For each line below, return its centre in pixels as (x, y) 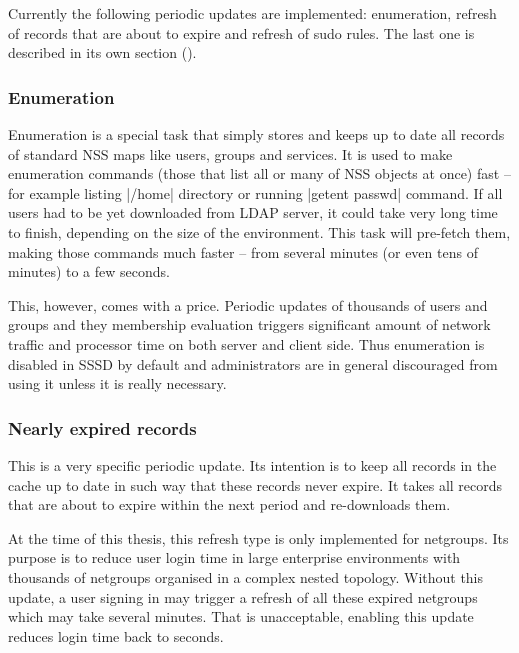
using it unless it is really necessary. (117, 383)
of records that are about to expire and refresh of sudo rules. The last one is (241, 32)
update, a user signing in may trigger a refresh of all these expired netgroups (243, 596)
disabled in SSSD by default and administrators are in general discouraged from (253, 363)
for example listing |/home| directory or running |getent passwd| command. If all (255, 192)
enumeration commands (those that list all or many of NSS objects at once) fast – (259, 173)
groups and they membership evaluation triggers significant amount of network (249, 324)
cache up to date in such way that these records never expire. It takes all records (255, 484)
